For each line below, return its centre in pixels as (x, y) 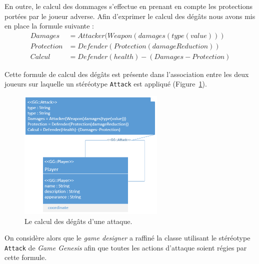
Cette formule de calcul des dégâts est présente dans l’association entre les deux (127, 74)
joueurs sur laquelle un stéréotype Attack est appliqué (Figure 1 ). (106, 84)
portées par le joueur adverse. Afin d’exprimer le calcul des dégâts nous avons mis (130, 16)
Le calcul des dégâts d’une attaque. (78, 221)
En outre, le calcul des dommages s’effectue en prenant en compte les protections (129, 6)
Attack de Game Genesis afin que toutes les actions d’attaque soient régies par (126, 247)
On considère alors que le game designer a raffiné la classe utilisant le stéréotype (127, 238)
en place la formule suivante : (49, 26)
